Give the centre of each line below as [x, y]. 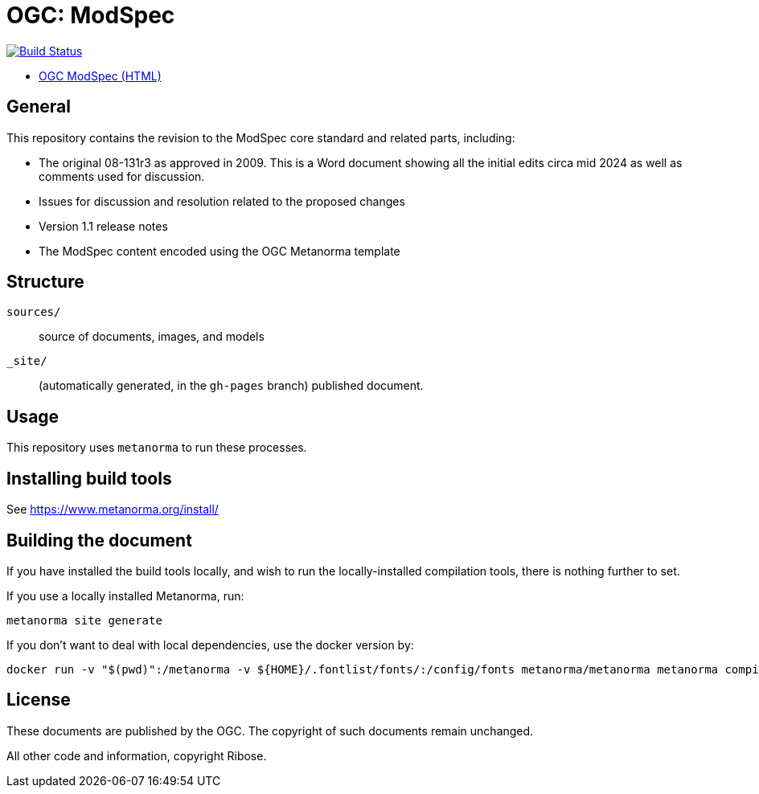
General [39, 107]
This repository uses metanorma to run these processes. [157, 448]
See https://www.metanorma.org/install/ [113, 510]
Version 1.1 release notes [103, 226]
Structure [45, 282]
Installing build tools [89, 478]
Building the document [99, 540]
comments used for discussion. [122, 176]
